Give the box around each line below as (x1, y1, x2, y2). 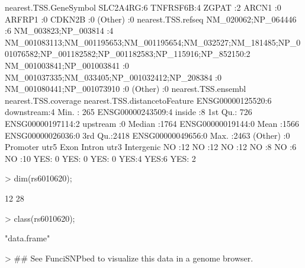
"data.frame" (5, 232, 50, 244)
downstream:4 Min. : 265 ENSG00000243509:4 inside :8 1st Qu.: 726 (5, 106, 252, 118)
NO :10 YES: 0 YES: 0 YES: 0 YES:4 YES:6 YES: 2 (5, 152, 196, 164)
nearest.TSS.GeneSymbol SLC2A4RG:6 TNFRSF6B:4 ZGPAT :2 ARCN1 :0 (5, 1, 281, 13)
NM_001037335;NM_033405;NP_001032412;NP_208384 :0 (5, 71, 221, 83)
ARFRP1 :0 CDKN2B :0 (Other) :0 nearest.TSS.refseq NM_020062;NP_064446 (5, 12, 297, 25)
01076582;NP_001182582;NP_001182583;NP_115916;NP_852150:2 (5, 47, 251, 60)
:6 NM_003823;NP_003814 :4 (5, 24, 114, 37)
